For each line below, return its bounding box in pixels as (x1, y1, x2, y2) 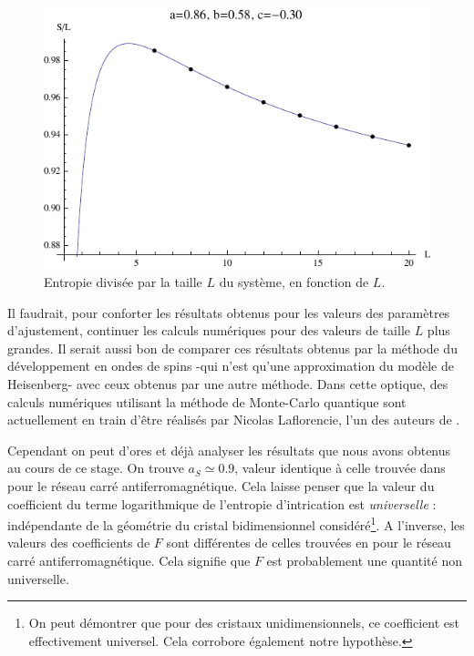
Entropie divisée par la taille (44, 272, 202, 291)
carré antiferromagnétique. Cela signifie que (7, 550, 251, 569)
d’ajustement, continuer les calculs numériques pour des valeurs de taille (7, 321, 410, 340)
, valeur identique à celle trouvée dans (234, 458, 446, 477)
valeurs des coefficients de (7, 533, 150, 552)
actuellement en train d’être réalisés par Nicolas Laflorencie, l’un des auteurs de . (7, 410, 460, 429)
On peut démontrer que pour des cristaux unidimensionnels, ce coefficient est (28, 613, 460, 632)
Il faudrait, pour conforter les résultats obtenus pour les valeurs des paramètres (7, 302, 450, 322)
